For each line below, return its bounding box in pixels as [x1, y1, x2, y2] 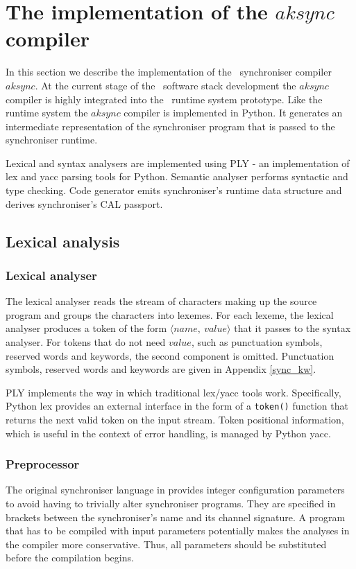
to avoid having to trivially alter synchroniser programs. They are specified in [6, 496, 336, 511]
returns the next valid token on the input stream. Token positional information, [6, 412, 344, 427]
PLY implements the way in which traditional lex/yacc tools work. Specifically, [6, 385, 341, 399]
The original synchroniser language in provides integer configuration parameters [6, 482, 345, 497]
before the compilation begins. [6, 550, 134, 565]
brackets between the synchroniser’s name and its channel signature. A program [6, 509, 346, 524]
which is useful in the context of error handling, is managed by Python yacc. [6, 426, 331, 440]
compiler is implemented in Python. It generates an [124, 105, 343, 120]
